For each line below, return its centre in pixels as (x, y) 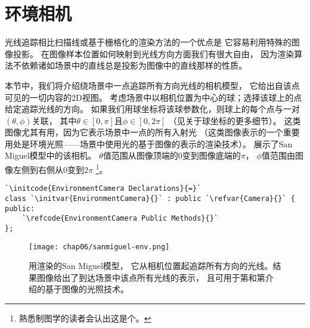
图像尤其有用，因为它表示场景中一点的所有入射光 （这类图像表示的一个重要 (152, 132)
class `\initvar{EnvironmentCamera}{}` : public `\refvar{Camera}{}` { (150, 198)
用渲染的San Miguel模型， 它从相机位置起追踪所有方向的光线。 (151, 266)
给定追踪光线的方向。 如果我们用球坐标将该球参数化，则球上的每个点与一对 (152, 109)
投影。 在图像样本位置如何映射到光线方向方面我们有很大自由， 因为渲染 (154, 53)
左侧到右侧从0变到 (48, 169)
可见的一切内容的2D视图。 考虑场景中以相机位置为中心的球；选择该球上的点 (154, 97)
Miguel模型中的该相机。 (51, 155)
